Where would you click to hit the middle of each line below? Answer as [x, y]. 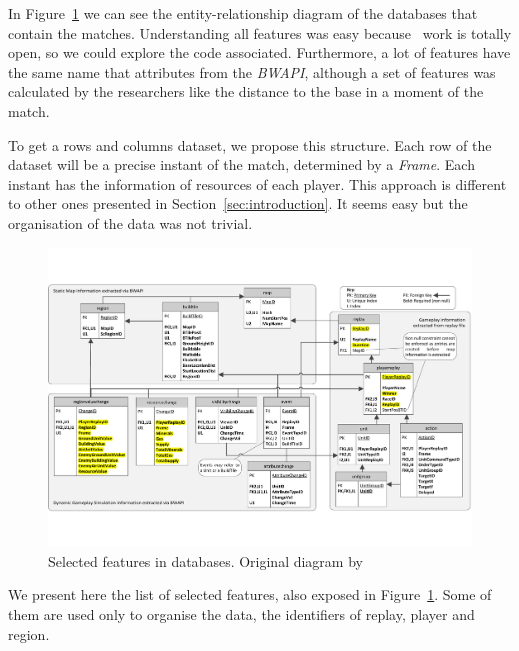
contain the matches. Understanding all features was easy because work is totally [260, 32]
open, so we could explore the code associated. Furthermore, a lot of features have [259, 52]
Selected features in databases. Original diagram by [205, 560]
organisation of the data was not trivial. [130, 222]
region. [29, 633]
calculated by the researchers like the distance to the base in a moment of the [246, 91]
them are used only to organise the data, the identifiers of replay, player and [241, 613]
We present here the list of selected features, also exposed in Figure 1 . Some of [250, 594]
